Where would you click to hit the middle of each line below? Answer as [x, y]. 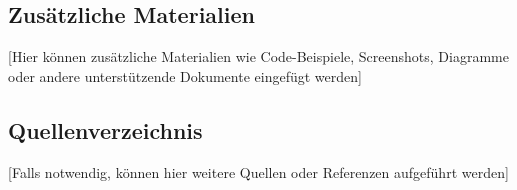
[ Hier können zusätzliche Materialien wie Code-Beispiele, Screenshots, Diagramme [258, 56]
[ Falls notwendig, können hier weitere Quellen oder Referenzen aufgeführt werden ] [258, 171]
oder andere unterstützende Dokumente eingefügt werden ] [185, 75]
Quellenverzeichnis [105, 129]
